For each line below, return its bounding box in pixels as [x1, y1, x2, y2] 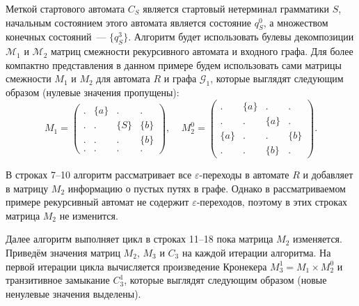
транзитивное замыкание [6, 273, 110, 287]
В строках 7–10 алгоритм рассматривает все [6, 167, 192, 181]
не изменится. [59, 208, 118, 222]
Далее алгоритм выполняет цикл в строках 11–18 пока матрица [6, 231, 273, 246]
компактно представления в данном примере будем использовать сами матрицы [6, 57, 342, 72]
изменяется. [293, 231, 342, 246]
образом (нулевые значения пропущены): [6, 85, 179, 100]
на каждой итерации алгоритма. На [182, 245, 331, 259]
